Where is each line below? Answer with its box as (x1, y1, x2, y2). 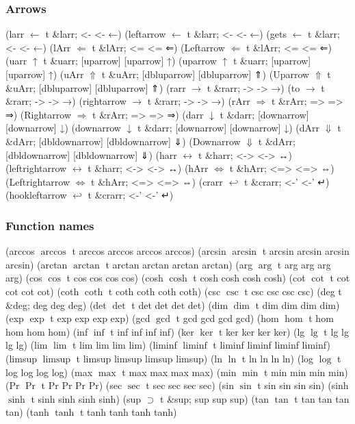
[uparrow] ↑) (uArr (5, 67, 84, 81)
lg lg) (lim (5, 338, 48, 352)
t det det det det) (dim (131, 297, 228, 312)
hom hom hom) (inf (5, 324, 88, 338)
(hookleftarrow (5, 188, 67, 202)
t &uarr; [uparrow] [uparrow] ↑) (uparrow (43, 53, 217, 68)
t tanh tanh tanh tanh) (79, 405, 177, 419)
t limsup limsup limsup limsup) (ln (76, 351, 223, 365)
